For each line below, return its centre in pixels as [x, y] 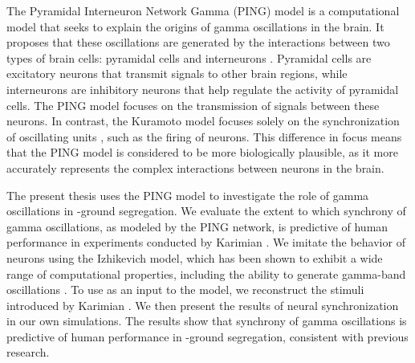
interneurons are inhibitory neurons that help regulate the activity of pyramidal [203, 89]
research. [28, 352]
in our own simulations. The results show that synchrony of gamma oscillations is [207, 321]
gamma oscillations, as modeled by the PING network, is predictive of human [197, 226]
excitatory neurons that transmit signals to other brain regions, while [177, 73]
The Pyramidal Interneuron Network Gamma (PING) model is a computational [203, 10]
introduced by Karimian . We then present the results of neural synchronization [203, 305]
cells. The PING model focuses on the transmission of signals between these [193, 105]
